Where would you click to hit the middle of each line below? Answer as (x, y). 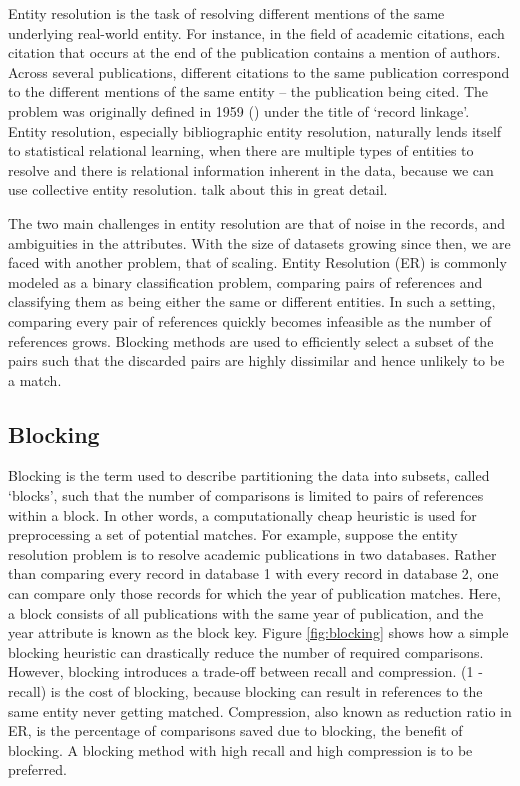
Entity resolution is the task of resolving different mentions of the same (226, 13)
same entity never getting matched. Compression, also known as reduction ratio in (260, 710)
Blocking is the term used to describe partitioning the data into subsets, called (249, 475)
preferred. (37, 769)
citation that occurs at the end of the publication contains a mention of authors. (254, 52)
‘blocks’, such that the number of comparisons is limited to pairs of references (246, 495)
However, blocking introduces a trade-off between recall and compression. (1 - (245, 671)
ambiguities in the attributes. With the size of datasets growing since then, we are (259, 242)
